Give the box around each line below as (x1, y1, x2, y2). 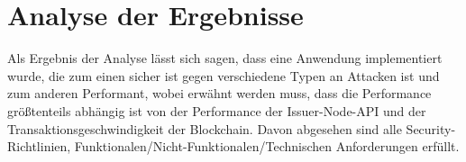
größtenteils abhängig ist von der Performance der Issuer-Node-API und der (7, 101, 426, 120)
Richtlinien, (7, 137, 71, 156)
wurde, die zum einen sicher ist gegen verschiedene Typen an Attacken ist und (7, 66, 440, 85)
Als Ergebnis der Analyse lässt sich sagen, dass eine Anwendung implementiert (7, 49, 443, 67)
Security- (406, 119, 456, 138)
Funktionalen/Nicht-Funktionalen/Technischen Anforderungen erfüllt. (74, 137, 460, 156)
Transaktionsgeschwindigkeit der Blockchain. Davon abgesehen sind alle (7, 119, 402, 138)
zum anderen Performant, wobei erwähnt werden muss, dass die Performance (7, 84, 432, 103)
